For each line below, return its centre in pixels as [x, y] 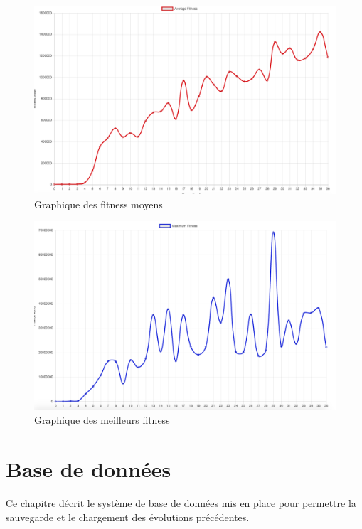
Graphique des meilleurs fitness [102, 420]
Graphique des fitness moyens [99, 204]
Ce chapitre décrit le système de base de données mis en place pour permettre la [181, 502]
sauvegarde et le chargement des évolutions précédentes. [128, 517]
